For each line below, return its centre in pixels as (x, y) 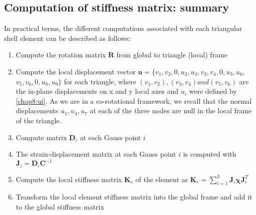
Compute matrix (41, 137)
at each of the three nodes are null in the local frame (171, 110)
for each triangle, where (100, 81)
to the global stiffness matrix (60, 207)
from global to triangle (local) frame (172, 55)
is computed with (210, 154)
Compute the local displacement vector (76, 71)
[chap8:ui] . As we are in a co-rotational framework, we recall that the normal (134, 101)
